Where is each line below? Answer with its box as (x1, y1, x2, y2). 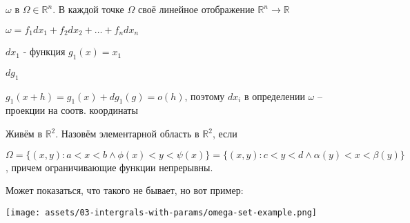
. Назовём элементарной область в (55, 126, 199, 141)
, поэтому (184, 88, 225, 103)
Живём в (6, 126, 42, 141)
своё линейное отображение (137, 2, 255, 16)
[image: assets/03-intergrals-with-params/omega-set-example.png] (6, 207, 318, 217)
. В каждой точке (52, 2, 124, 16)
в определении (244, 88, 305, 103)
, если (212, 126, 237, 141)
